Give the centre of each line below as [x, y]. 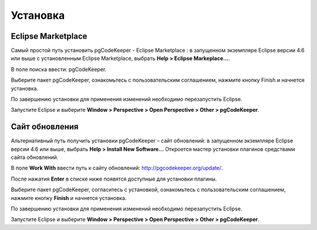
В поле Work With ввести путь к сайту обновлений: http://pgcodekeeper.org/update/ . [117, 168]
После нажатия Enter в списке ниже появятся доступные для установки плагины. [114, 179]
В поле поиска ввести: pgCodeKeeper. [59, 69]
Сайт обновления [45, 127]
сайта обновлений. [35, 157]
